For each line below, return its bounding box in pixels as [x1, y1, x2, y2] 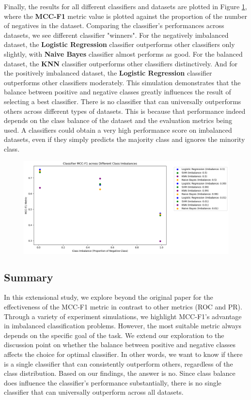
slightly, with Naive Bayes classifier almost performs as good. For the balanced [4, 48, 243, 59]
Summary [4, 269, 53, 284]
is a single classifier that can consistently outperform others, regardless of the [4, 358, 233, 369]
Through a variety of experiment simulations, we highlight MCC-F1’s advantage [4, 311, 242, 321]
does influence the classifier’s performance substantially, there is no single [4, 377, 221, 387]
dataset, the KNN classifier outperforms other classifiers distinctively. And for [4, 58, 238, 68]
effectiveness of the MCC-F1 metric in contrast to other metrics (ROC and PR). [4, 302, 242, 312]
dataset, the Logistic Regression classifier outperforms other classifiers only [4, 39, 235, 49]
